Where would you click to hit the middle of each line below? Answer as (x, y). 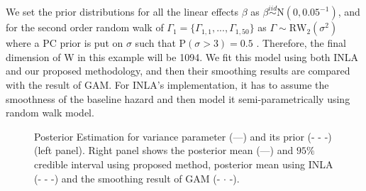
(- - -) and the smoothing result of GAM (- (127, 178)
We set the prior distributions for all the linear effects (122, 12)
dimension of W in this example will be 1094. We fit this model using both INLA (182, 56)
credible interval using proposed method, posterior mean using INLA (184, 164)
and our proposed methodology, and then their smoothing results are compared (178, 71)
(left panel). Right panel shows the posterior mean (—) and (164, 150)
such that (155, 43)
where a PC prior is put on (65, 43)
